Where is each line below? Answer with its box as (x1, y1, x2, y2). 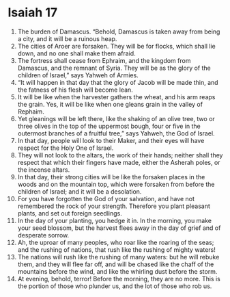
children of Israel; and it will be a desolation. (17, 187, 142, 196)
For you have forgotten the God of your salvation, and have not (17, 194, 195, 203)
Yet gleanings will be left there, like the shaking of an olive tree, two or (17, 114, 216, 122)
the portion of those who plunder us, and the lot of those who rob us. (17, 282, 212, 290)
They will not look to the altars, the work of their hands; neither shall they (17, 151, 223, 159)
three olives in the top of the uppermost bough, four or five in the (17, 122, 201, 130)
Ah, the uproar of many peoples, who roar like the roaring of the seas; (17, 238, 214, 246)
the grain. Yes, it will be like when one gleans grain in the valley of (17, 100, 203, 108)
